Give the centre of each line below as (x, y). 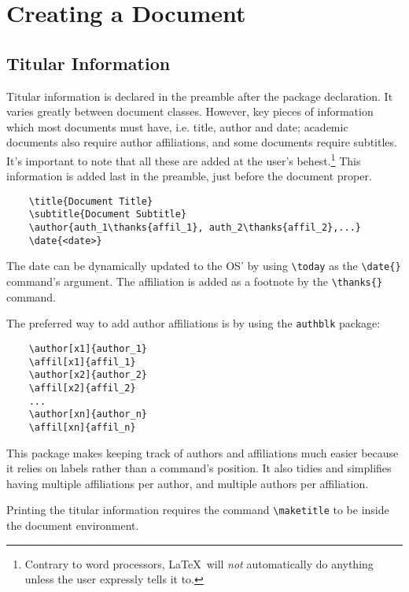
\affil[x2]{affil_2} (82, 388)
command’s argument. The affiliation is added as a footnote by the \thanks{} (195, 281)
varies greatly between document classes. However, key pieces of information (190, 111)
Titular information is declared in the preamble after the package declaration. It (200, 96)
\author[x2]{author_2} (88, 375)
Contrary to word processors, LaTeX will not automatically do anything (199, 563)
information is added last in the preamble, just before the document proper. (189, 176)
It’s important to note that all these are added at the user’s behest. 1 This (184, 159)
